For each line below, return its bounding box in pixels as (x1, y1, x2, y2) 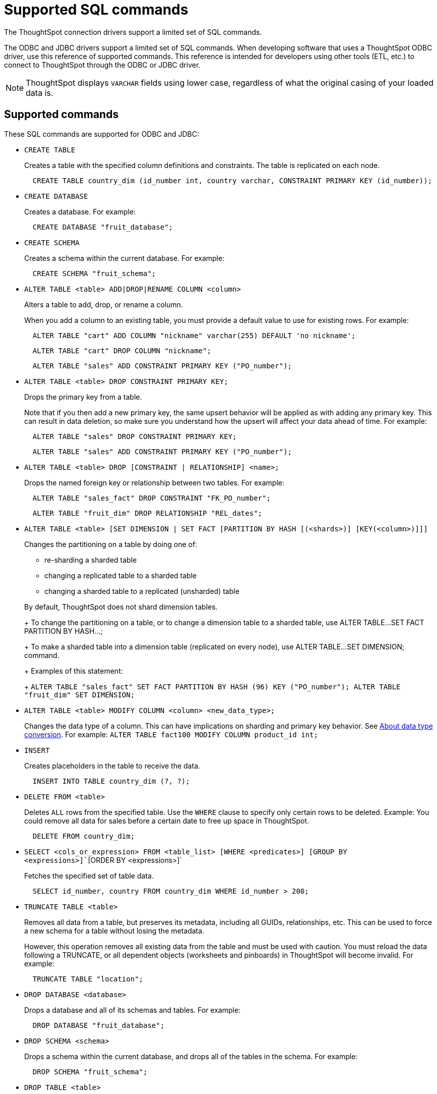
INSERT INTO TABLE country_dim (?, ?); (32, 777, 190, 785)
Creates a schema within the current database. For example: (24, 253, 225, 262)
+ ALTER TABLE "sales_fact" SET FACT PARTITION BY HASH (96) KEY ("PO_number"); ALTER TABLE (24, 682, 401, 691)
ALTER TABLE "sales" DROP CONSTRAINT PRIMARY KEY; (32, 432, 237, 441)
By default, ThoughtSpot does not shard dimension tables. (24, 602, 218, 611)
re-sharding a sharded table (44, 555, 137, 564)
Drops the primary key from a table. (24, 392, 142, 401)
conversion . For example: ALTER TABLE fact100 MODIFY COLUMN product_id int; (24, 730, 318, 739)
